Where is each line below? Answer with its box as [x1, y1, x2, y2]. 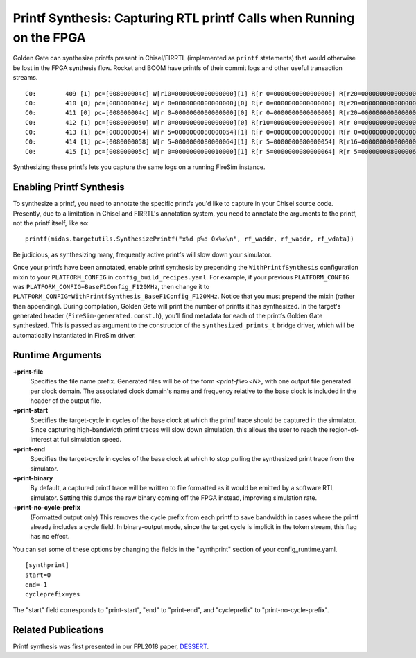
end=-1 [25, 580, 48, 589]
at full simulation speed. [53, 435, 121, 444]
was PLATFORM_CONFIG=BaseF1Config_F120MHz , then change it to [12, 282, 210, 291]
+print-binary [12, 474, 53, 483]
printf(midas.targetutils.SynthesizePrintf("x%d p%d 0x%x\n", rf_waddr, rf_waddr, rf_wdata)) [25, 235, 354, 243]
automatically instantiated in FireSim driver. [12, 331, 137, 339]
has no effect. [30, 533, 70, 541]
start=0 [25, 571, 51, 579]
